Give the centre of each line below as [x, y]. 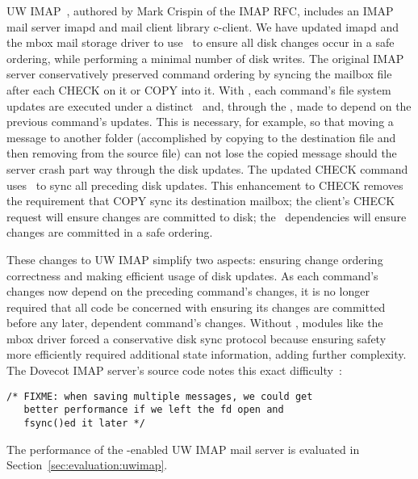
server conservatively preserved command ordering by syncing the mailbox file [199, 74]
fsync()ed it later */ [84, 423]
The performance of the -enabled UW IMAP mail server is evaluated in [183, 449]
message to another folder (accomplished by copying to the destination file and [201, 137]
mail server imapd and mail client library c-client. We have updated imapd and [203, 26]
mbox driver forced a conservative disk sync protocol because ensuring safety [196, 338]
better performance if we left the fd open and [154, 410]
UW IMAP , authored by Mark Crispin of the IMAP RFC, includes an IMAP [200, 11]
